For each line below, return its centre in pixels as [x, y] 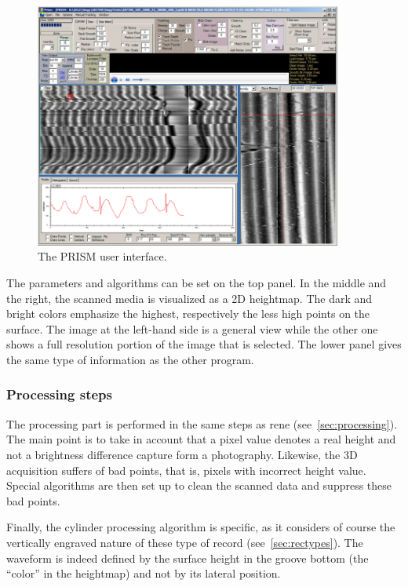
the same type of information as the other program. [130, 359]
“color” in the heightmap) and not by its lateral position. [144, 573]
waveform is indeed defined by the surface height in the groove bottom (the [188, 558]
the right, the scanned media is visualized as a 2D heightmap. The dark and [189, 298]
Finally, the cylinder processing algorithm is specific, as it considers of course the [201, 527]
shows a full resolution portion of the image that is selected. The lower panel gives [204, 344]
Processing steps [59, 394]
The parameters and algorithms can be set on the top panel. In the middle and [197, 282]
